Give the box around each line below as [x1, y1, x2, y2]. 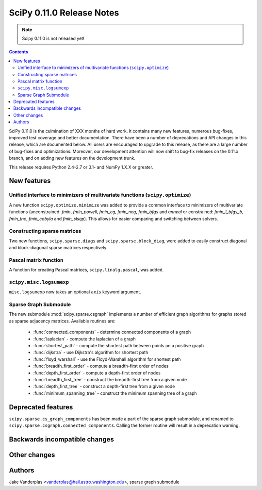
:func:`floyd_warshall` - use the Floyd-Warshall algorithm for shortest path [33, 356, 181, 362]
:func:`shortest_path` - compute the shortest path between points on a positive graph [33, 343, 204, 349]
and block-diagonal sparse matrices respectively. [9, 245, 108, 251]
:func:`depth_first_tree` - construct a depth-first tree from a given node [33, 384, 175, 389]
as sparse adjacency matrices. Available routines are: [9, 318, 116, 324]
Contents [9, 49, 29, 55]
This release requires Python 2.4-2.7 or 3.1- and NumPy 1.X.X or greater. [9, 164, 154, 170]
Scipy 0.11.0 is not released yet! [22, 35, 84, 41]
